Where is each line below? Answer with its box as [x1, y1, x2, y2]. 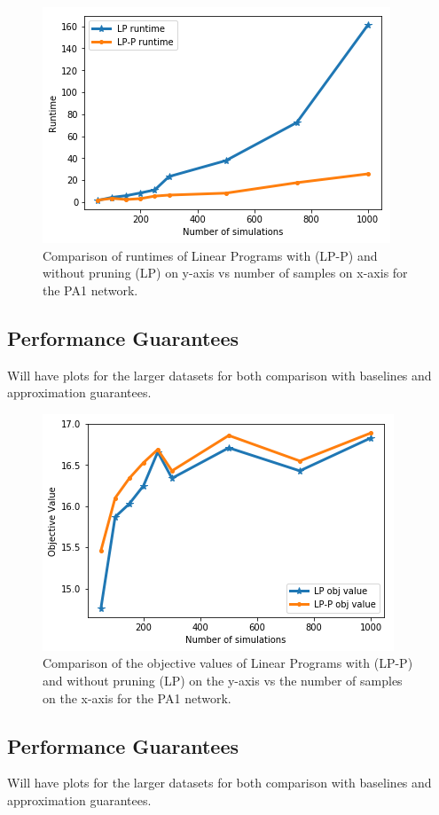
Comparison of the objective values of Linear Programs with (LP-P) [43, 654, 413, 672]
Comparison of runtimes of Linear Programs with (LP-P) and [43, 246, 378, 264]
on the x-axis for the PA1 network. [43, 688, 231, 707]
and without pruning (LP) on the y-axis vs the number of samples [43, 670, 403, 689]
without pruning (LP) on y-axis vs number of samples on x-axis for [43, 263, 408, 282]
